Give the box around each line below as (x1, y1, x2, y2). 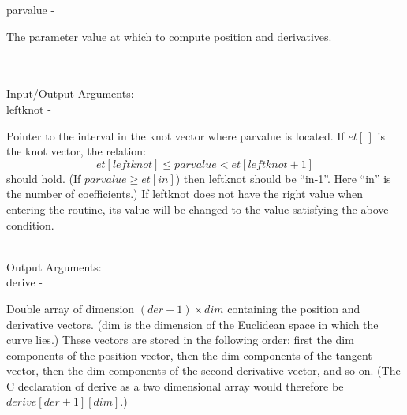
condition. (6, 216, 54, 233)
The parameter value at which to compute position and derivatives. (6, 28, 332, 44)
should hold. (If (6, 170, 81, 186)
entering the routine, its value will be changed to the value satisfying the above (6, 200, 389, 217)
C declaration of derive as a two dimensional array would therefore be (6, 377, 344, 394)
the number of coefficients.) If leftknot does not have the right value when (6, 185, 364, 202)
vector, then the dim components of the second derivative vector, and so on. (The (6, 362, 401, 379)
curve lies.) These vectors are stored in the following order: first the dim (6, 331, 354, 348)
